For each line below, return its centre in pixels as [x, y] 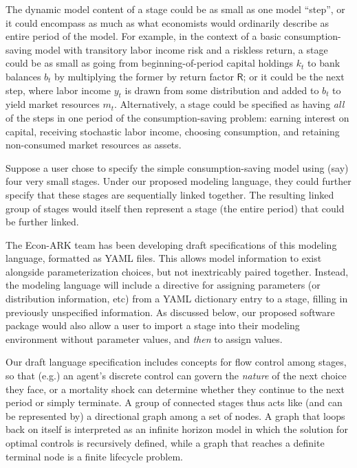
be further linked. [42, 222]
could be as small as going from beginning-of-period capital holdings [150, 63]
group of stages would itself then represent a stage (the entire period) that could [175, 208]
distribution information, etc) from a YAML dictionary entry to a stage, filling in [177, 299]
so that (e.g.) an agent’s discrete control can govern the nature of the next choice [176, 376]
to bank [324, 63]
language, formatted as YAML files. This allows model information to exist [164, 258]
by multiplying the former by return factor [144, 76]
